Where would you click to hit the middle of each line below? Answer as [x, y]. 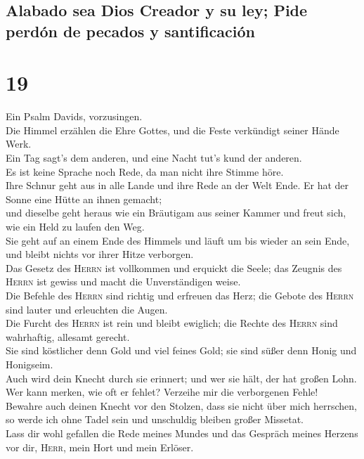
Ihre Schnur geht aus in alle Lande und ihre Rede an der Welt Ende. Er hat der [177, 185]
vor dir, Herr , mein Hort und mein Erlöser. [100, 447]
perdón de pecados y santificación [131, 31]
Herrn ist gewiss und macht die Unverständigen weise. [123, 282]
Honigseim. [30, 364]
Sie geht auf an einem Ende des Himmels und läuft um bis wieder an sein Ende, [178, 240]
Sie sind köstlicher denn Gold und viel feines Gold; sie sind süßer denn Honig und [181, 350]
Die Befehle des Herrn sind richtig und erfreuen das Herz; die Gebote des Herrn [180, 296]
